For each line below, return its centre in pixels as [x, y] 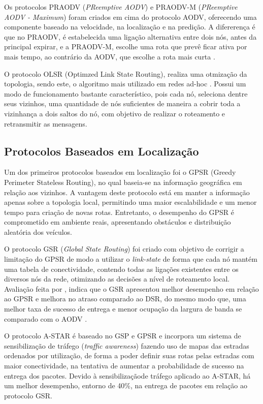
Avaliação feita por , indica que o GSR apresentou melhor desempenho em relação [131, 288]
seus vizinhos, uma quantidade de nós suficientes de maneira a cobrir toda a [122, 103]
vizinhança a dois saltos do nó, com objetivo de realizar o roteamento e [115, 113]
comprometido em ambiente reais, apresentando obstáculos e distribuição [118, 222]
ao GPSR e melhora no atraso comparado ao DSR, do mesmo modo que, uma [125, 299]
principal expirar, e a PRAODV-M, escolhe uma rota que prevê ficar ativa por [126, 46]
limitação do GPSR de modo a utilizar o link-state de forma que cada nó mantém [131, 259]
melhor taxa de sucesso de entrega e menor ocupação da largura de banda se [123, 309]
